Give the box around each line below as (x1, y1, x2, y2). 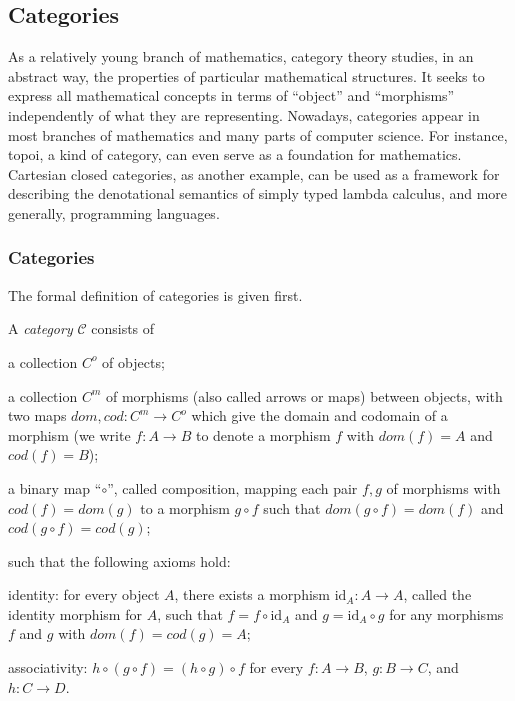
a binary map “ (8, 477, 102, 498)
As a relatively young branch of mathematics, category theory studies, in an (8, 46, 474, 67)
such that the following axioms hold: (8, 550, 231, 571)
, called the (403, 584, 472, 605)
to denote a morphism (195, 424, 331, 445)
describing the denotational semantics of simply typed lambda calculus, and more (8, 183, 508, 204)
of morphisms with (386, 477, 501, 498)
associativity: (8, 657, 88, 678)
